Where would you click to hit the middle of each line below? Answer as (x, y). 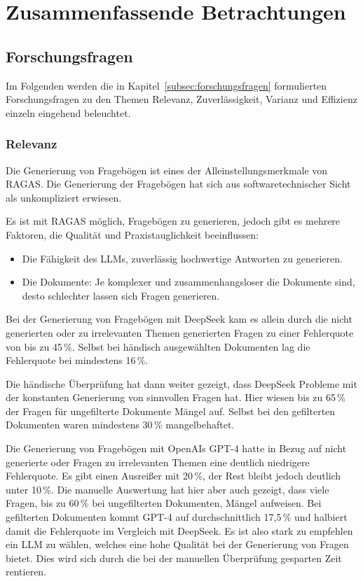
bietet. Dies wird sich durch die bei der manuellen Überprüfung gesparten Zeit (174, 558)
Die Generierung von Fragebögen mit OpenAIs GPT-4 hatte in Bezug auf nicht (176, 448)
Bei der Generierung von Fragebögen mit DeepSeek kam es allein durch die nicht (179, 319)
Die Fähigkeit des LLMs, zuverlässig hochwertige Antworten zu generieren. (182, 258)
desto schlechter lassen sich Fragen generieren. (121, 295)
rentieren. (26, 572)
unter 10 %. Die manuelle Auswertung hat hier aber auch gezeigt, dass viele (167, 489)
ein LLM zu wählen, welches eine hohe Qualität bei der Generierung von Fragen (177, 544)
